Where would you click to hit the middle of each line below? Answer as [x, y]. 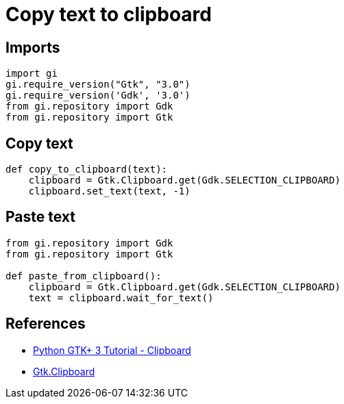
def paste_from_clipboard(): [84, 276]
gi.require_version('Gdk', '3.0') [98, 96]
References [46, 324]
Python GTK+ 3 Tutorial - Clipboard [112, 350]
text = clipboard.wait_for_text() [121, 298]
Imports [33, 47]
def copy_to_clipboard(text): [87, 169]
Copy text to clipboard [109, 14]
